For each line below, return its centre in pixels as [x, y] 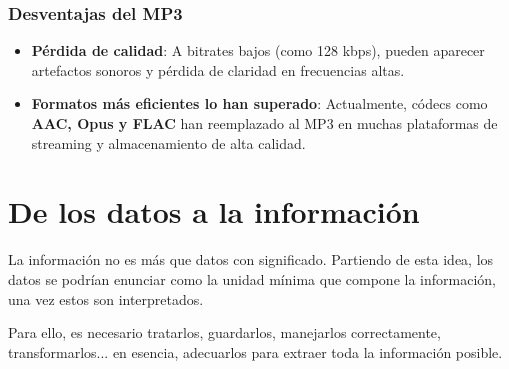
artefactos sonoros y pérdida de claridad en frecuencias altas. [218, 69]
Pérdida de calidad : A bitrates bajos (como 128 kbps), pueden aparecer [258, 50]
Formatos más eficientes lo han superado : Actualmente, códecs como [259, 103]
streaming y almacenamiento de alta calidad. [168, 142]
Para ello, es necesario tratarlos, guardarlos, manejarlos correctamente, [224, 332]
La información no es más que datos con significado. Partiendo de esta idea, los [251, 259]
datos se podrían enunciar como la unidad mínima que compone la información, [252, 278]
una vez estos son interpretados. [106, 298]
